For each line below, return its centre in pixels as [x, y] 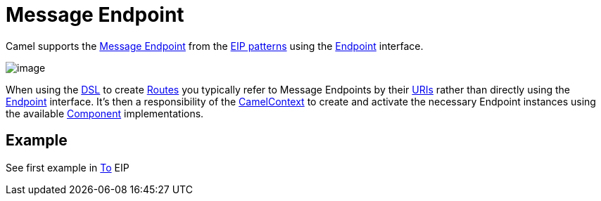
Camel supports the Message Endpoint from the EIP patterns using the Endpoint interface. [215, 46]
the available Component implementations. [105, 113]
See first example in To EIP [68, 167]
